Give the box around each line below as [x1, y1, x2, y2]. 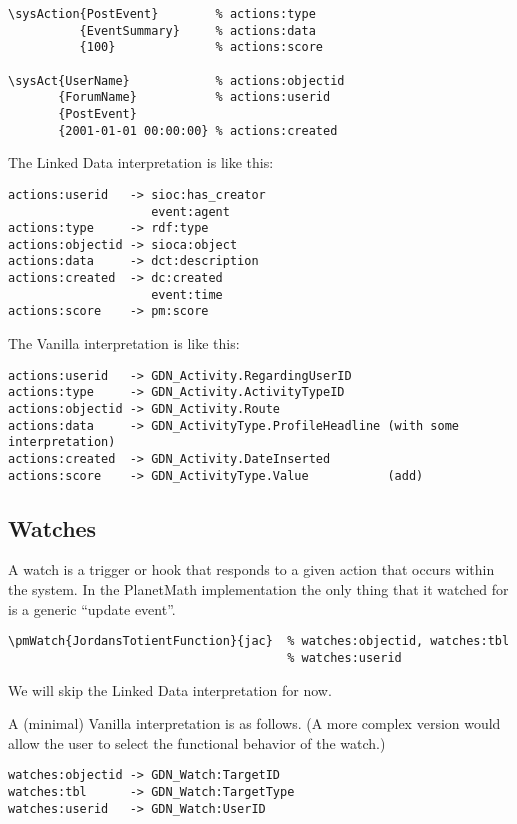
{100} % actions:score [79, 40, 323, 55]
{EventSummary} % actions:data [79, 23, 316, 38]
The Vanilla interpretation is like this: [8, 333, 240, 354]
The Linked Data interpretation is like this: [8, 152, 274, 173]
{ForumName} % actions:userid [58, 90, 331, 105]
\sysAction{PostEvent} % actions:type [8, 7, 316, 21]
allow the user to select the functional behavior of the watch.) [8, 732, 386, 753]
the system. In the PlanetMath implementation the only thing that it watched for [8, 579, 509, 600]
